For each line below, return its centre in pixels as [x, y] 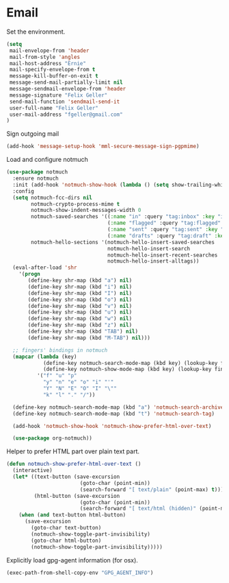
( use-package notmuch [37, 172]
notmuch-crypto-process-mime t [76, 204]
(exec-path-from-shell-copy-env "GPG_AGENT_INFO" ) [80, 573]
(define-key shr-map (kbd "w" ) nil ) [80, 319]
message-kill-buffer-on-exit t [54, 76]
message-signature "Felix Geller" [58, 95]
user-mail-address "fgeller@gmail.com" [66, 115]
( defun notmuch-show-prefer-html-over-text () [74, 464]
